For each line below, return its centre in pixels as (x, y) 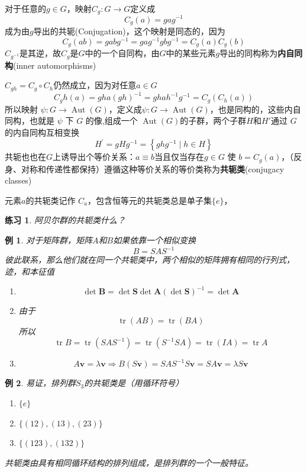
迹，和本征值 (30, 271)
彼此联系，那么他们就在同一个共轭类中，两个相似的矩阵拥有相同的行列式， (150, 260)
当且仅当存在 (180, 157)
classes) (18, 180)
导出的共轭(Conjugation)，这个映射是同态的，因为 (129, 30)
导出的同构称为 (249, 53)
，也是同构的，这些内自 (255, 109)
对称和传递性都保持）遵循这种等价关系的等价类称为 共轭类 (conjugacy (153, 168)
